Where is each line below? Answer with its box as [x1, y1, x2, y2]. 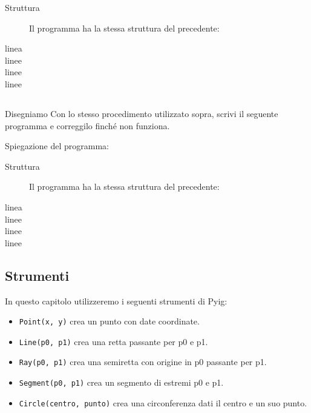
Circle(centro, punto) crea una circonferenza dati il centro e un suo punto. [19, 396, 307, 409]
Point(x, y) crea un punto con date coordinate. [19, 315, 200, 327]
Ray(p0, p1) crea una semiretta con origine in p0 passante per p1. [19, 355, 267, 368]
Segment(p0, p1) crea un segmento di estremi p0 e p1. [19, 376, 224, 389]
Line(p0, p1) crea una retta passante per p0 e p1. [19, 335, 208, 348]
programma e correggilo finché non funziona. [5, 119, 170, 132]
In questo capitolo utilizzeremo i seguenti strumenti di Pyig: [5, 294, 228, 307]
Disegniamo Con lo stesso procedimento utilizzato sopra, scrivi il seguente [5, 107, 278, 119]
